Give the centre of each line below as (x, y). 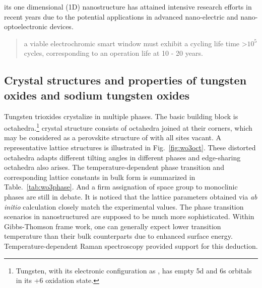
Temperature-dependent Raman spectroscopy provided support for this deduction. (131, 246)
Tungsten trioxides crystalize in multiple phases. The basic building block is (121, 116)
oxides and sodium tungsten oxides (97, 95)
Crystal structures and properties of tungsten (125, 80)
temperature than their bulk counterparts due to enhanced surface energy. (118, 236)
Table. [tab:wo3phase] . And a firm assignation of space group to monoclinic (121, 187)
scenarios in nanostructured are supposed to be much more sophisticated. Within (129, 216)
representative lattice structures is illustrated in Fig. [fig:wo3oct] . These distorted (130, 147)
